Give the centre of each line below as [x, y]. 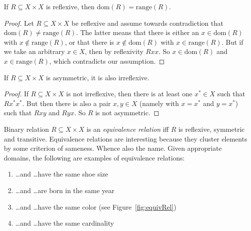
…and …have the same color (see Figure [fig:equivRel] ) [96, 206]
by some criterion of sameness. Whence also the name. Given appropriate [113, 148]
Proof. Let [19, 23]
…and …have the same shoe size [62, 174]
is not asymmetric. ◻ [127, 113]
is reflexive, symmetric [211, 129]
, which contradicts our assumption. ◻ [107, 61]
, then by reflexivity [114, 51]
